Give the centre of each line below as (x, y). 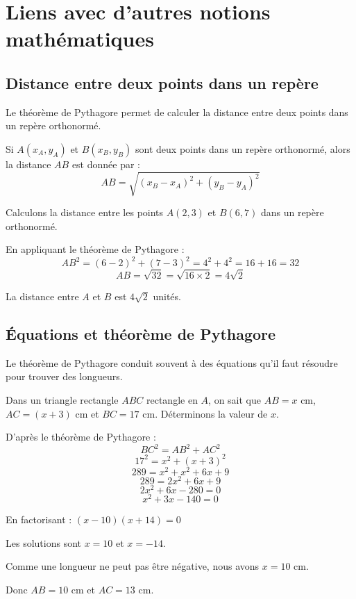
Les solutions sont (43, 542)
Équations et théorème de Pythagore (141, 333)
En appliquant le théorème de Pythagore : (95, 249)
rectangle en (172, 399)
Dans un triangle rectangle (62, 399)
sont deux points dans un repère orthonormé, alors (243, 148)
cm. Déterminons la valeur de (205, 413)
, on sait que (235, 399)
